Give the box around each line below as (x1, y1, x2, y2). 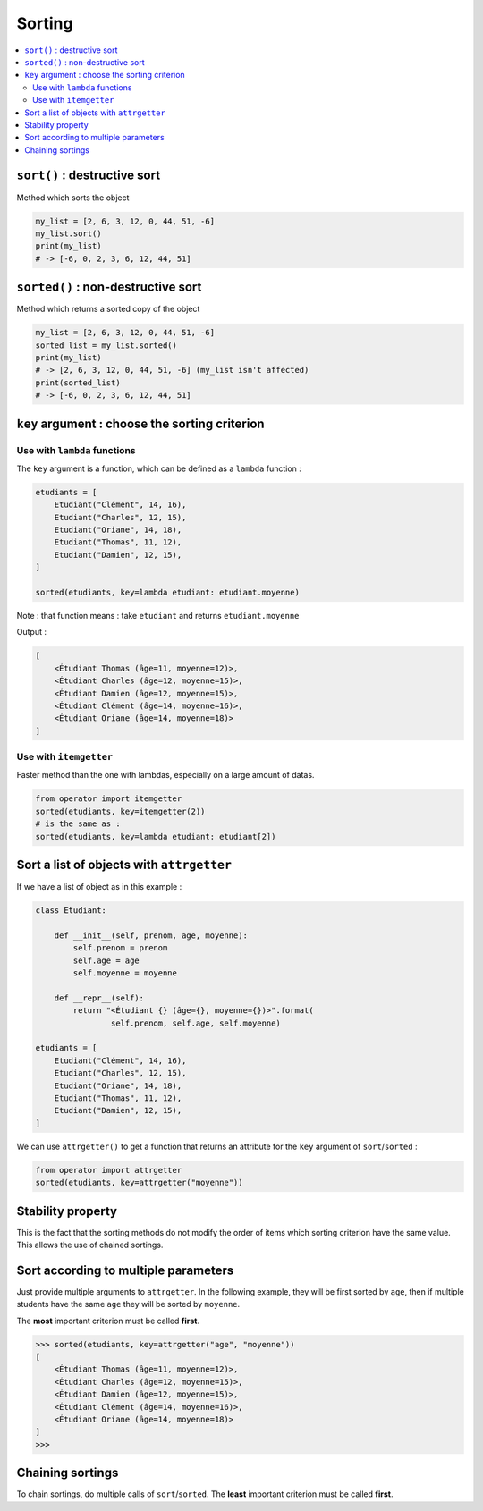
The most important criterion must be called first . (16, 1315, 200, 1326)
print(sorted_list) (35, 377, 121, 388)
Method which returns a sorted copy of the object (16, 304, 200, 315)
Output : (16, 627, 47, 637)
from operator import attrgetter (35, 1165, 182, 1175)
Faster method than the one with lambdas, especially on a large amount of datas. (16, 770, 315, 781)
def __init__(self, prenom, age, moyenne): (54, 930, 248, 941)
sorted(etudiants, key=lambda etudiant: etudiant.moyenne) (35, 587, 300, 598)
